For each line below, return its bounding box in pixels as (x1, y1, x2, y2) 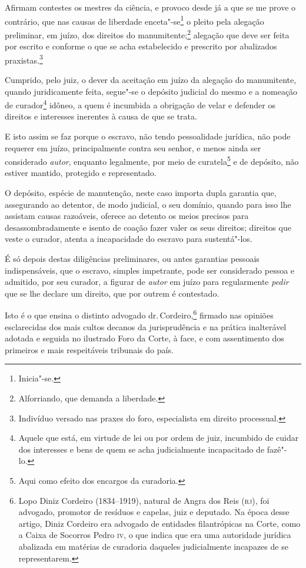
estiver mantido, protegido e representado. (5, 167, 157, 179)
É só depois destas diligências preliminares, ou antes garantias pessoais (5, 252, 260, 264)
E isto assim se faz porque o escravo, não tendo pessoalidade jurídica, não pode (5, 129, 291, 142)
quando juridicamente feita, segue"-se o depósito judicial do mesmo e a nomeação (5, 85, 298, 97)
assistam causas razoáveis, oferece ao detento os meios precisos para (5, 210, 249, 222)
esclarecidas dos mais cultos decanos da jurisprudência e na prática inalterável (5, 320, 287, 333)
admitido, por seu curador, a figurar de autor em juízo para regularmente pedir (5, 275, 289, 288)
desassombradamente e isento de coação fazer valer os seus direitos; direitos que (5, 221, 291, 233)
